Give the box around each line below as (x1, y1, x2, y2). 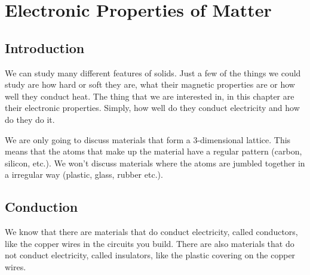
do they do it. (5, 113, 55, 125)
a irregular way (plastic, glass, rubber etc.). (5, 168, 163, 181)
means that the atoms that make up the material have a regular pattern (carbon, (5, 145, 302, 157)
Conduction (5, 197, 78, 216)
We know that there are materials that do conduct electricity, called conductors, (5, 225, 298, 238)
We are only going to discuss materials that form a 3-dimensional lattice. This (5, 133, 291, 146)
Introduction (5, 38, 85, 57)
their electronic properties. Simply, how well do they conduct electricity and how (5, 101, 300, 114)
